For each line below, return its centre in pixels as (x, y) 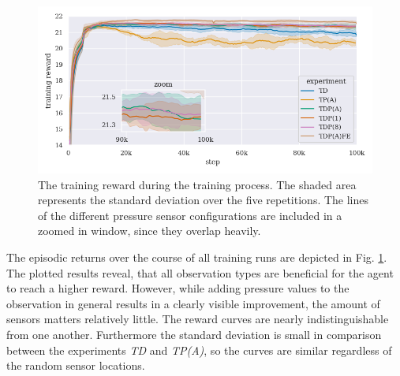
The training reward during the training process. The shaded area (197, 184)
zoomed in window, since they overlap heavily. (150, 231)
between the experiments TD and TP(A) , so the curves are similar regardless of (199, 350)
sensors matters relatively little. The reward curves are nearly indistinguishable (198, 319)
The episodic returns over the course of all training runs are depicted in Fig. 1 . (197, 257)
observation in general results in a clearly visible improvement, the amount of (193, 303)
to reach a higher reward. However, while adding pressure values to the (178, 288)
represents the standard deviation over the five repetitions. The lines (204, 200)
